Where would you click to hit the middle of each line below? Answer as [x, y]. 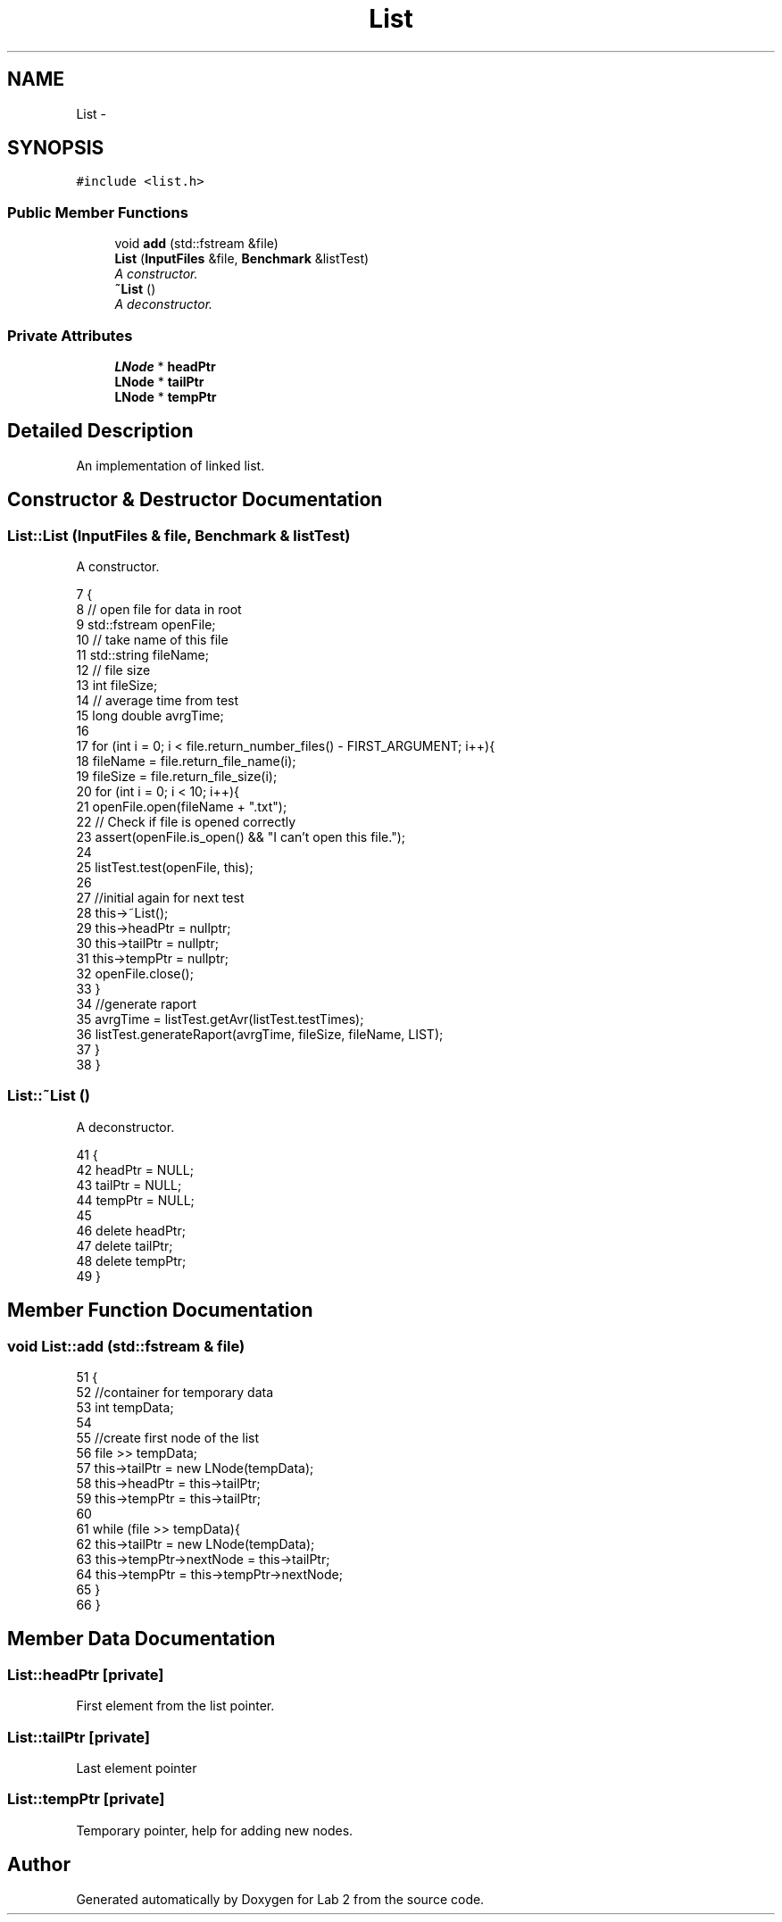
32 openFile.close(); [135, 973]
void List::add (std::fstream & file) [126, 1346]
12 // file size [113, 670]
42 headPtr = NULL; [135, 1169]
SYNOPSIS [56, 148]
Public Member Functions [98, 212]
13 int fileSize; [117, 685]
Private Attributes [70, 335]
